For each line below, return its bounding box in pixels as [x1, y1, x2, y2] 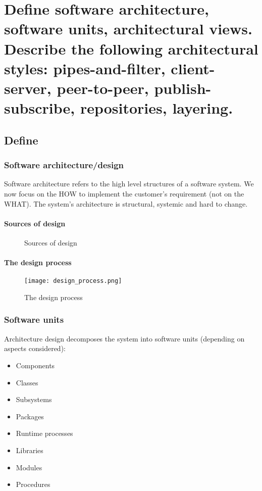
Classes [16, 377, 38, 387]
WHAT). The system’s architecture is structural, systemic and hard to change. [4, 198, 248, 209]
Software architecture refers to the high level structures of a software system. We [4, 178, 254, 189]
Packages [16, 411, 44, 421]
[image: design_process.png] [24, 277, 122, 285]
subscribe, [4, 97, 75, 118]
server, [4, 77, 51, 98]
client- [171, 58, 215, 78]
